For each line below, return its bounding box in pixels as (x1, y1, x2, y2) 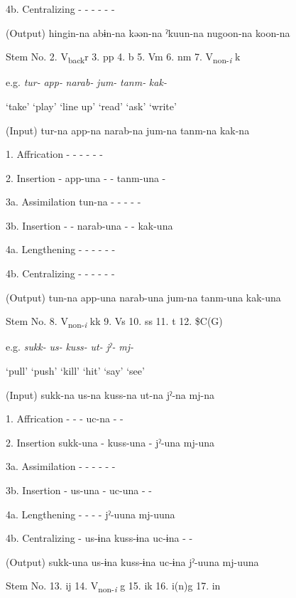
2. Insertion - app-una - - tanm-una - (6, 170, 166, 185)
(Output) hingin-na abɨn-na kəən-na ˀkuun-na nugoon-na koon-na (6, 25, 290, 40)
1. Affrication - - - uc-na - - (6, 411, 124, 426)
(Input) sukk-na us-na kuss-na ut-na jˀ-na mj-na (6, 387, 214, 402)
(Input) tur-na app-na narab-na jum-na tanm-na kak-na (6, 122, 250, 137)
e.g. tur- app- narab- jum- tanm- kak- (6, 75, 167, 90)
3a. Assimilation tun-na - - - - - (6, 194, 141, 209)
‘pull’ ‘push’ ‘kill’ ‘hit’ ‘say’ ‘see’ (6, 363, 145, 378)
